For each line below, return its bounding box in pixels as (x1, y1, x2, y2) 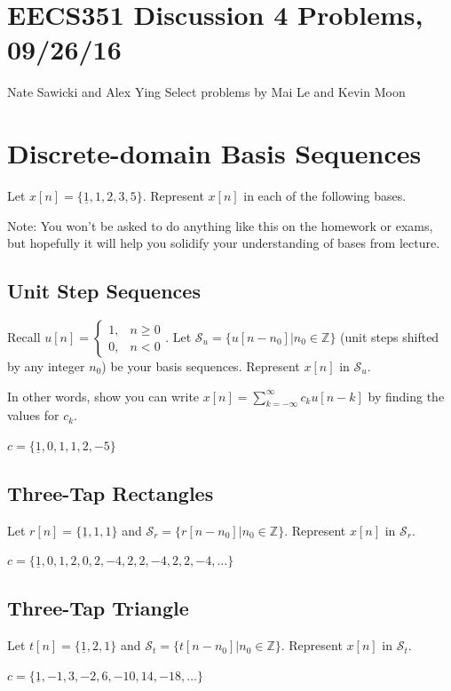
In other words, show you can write (7, 386, 200, 405)
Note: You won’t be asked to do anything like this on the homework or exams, (7, 216, 433, 234)
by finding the (368, 386, 445, 405)
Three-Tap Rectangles (7, 479, 214, 506)
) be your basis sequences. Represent (101, 357, 300, 376)
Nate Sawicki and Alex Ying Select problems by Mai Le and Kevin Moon (7, 83, 406, 101)
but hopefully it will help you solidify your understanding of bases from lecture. (7, 234, 440, 252)
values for (7, 406, 59, 425)
